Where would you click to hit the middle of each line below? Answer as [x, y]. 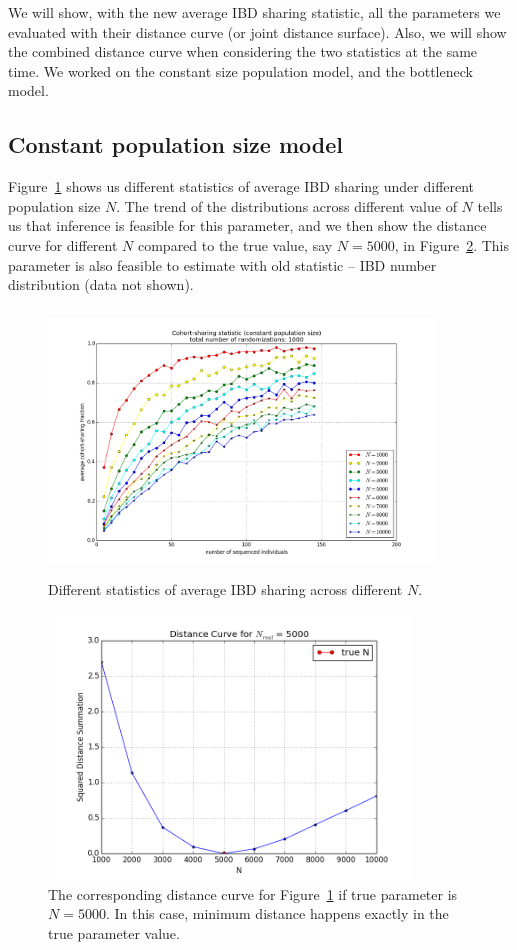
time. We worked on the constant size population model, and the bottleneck [240, 70]
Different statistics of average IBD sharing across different [225, 588]
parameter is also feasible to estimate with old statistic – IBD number [222, 264]
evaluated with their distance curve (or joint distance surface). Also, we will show [257, 31]
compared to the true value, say [235, 244]
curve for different [63, 244]
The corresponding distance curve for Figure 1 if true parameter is [253, 893]
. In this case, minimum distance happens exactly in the [277, 913]
